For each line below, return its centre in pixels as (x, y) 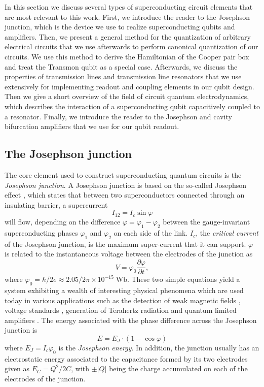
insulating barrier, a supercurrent (56, 204)
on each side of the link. (151, 233)
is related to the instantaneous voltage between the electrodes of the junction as (129, 254)
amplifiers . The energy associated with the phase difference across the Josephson (131, 320)
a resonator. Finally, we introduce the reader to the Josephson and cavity (118, 116)
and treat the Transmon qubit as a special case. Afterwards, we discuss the (121, 66)
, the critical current (227, 233)
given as (17, 368)
